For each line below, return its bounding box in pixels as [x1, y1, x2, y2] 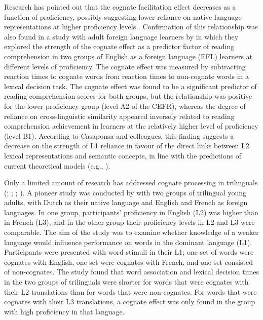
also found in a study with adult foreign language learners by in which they [4, 31, 239, 42]
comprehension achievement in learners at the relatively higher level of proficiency [4, 121, 258, 131]
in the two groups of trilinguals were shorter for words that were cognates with [4, 276, 249, 287]
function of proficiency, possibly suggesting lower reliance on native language [4, 11, 242, 22]
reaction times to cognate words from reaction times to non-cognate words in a [4, 71, 249, 82]
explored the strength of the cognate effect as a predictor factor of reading [4, 41, 235, 52]
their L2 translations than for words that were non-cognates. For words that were [4, 286, 257, 297]
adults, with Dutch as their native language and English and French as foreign [4, 197, 248, 208]
